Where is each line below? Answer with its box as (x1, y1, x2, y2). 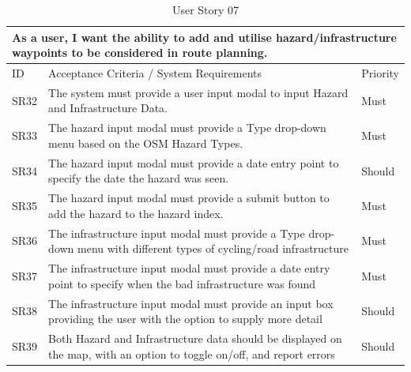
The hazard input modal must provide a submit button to (48, 190, 330, 206)
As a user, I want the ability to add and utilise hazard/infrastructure (12, 28, 397, 45)
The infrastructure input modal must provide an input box (48, 295, 334, 311)
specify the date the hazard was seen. (48, 170, 229, 186)
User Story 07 (172, 2, 239, 17)
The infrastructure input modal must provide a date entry (48, 260, 330, 276)
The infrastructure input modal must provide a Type (48, 224, 305, 241)
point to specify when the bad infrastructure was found (48, 275, 316, 291)
